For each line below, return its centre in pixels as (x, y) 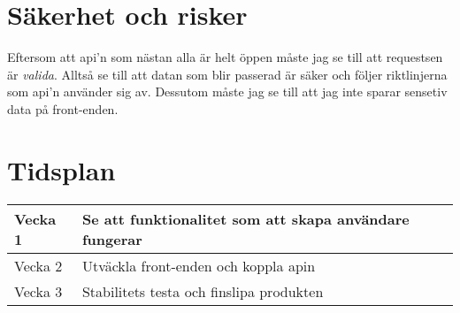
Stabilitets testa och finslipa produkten (203, 291)
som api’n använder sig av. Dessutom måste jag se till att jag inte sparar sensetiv (227, 92)
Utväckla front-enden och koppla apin (199, 265)
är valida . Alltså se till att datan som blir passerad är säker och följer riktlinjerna (227, 74)
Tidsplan (61, 169)
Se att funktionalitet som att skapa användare (245, 218)
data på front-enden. (63, 108)
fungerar (112, 239)
